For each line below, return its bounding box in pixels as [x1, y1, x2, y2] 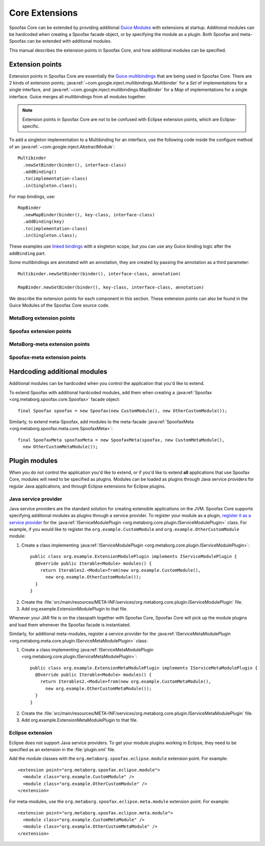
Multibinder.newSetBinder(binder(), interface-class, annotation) [18, 271, 181, 276]
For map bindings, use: [9, 194, 56, 200]
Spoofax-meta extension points [9, 354, 86, 361]
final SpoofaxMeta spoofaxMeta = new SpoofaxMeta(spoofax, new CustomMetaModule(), [18, 437, 225, 442]
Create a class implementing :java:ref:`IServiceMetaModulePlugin [21, 646, 154, 652]
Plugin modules [9, 456, 58, 465]
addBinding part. [9, 250, 46, 256]
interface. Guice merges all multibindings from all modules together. [9, 93, 147, 99]
